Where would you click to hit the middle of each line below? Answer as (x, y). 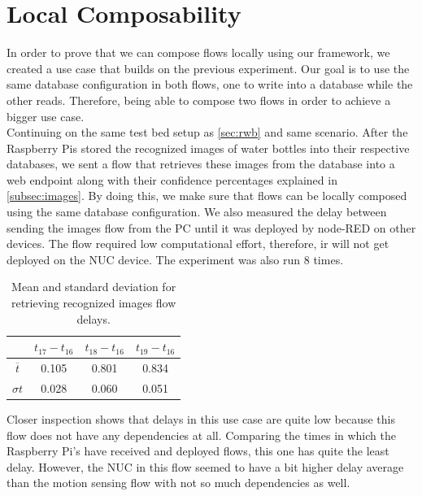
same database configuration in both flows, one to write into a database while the (210, 84)
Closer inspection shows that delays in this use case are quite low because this (201, 419)
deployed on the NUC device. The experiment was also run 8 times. (175, 259)
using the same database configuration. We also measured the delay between (197, 212)
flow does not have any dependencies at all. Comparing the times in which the (201, 435)
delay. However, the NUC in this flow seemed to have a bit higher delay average (205, 466)
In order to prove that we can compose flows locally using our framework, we (198, 52)
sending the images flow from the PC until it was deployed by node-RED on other (211, 227)
